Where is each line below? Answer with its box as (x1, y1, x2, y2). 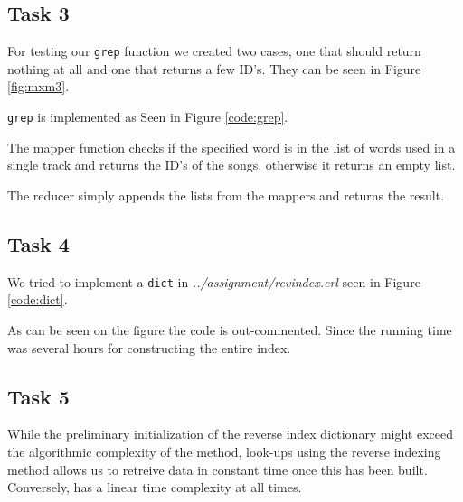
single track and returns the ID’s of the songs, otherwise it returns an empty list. (7, 155, 456, 174)
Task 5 (7, 382, 70, 410)
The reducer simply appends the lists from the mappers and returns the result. (7, 185, 445, 204)
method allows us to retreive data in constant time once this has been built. (7, 460, 428, 479)
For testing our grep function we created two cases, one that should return (7, 42, 421, 60)
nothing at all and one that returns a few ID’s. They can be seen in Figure (7, 59, 421, 78)
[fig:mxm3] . (7, 77, 70, 96)
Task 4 (7, 229, 70, 257)
